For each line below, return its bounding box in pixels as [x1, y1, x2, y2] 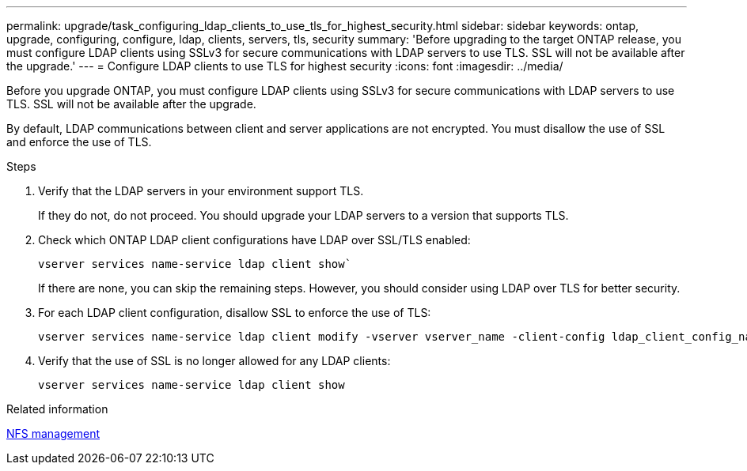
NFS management [6, 427, 100, 440]
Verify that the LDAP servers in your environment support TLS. [38, 184, 364, 198]
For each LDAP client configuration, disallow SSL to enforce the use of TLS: [38, 306, 431, 319]
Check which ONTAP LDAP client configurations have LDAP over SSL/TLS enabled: [38, 233, 471, 247]
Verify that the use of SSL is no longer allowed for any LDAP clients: [38, 354, 391, 367]
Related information [6, 402, 108, 416]
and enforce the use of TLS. [6, 135, 152, 149]
